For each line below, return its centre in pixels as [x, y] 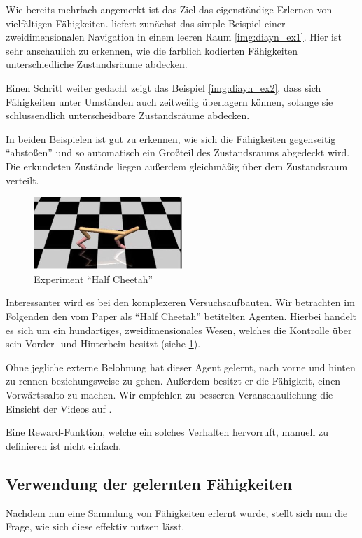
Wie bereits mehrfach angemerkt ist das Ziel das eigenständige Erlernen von [169, 9]
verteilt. [22, 180]
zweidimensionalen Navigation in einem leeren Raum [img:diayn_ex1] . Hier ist [174, 37]
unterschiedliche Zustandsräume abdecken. [97, 64]
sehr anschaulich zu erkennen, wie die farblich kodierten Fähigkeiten [152, 50]
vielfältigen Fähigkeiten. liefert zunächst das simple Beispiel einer [146, 23]
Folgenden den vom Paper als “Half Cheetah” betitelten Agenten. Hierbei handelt [181, 316]
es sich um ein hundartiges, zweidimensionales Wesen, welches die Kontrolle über [179, 330]
